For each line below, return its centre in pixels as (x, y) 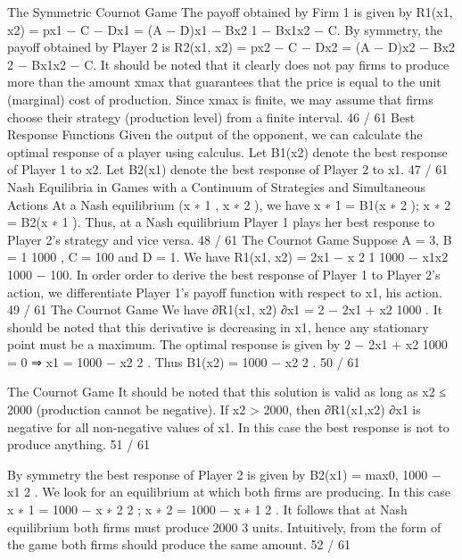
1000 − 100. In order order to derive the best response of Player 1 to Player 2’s (224, 274)
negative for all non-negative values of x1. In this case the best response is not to (228, 426)
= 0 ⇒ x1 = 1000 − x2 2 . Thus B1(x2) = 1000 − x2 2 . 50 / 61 (184, 361)
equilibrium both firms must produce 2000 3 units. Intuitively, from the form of (224, 527)
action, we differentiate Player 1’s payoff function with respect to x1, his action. (225, 292)
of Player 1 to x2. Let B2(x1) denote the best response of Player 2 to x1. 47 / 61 (228, 169)
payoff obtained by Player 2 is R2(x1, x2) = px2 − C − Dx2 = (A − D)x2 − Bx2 (231, 47)
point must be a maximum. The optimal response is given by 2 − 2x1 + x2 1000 (227, 344)
